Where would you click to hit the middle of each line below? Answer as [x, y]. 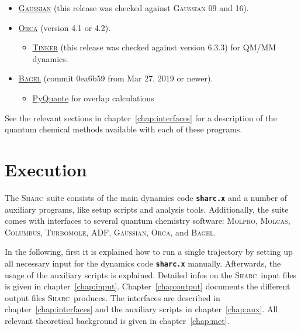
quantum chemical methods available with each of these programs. [124, 129]
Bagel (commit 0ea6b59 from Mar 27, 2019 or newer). [116, 78]
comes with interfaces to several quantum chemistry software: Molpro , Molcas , [148, 221]
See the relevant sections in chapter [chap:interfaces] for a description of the [141, 117]
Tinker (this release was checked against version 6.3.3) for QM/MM [154, 47]
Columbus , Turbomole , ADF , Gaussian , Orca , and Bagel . [110, 232]
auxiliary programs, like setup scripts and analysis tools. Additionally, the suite [147, 209]
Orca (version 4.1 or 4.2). [65, 27]
